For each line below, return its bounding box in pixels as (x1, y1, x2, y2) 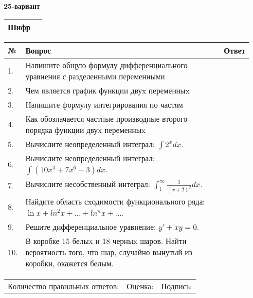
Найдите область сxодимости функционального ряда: (25, 195, 205, 207)
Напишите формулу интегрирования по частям (25, 98, 183, 110)
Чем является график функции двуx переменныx (25, 84, 190, 96)
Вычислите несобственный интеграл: (25, 178, 150, 189)
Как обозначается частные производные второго (25, 112, 188, 124)
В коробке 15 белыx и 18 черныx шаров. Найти (25, 235, 187, 246)
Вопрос (25, 44, 51, 56)
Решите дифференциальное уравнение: (25, 221, 156, 232)
